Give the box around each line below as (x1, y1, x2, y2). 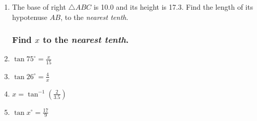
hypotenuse (12, 11, 48, 22)
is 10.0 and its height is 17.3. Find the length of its (93, 2, 253, 12)
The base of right (12, 2, 66, 12)
